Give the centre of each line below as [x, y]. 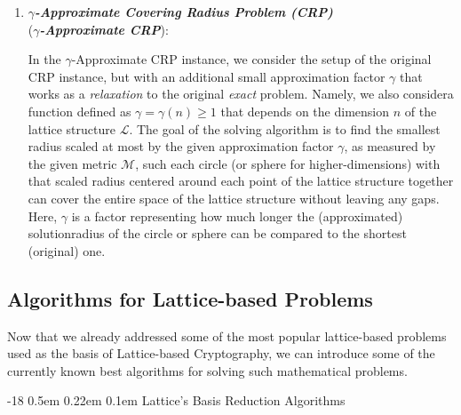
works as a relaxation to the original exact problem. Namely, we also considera [241, 94]
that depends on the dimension [305, 111]
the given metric [72, 163]
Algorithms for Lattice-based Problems [190, 298]
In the [44, 59]
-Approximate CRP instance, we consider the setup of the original [251, 59]
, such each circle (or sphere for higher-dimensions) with [288, 163]
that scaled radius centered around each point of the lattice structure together [241, 181]
